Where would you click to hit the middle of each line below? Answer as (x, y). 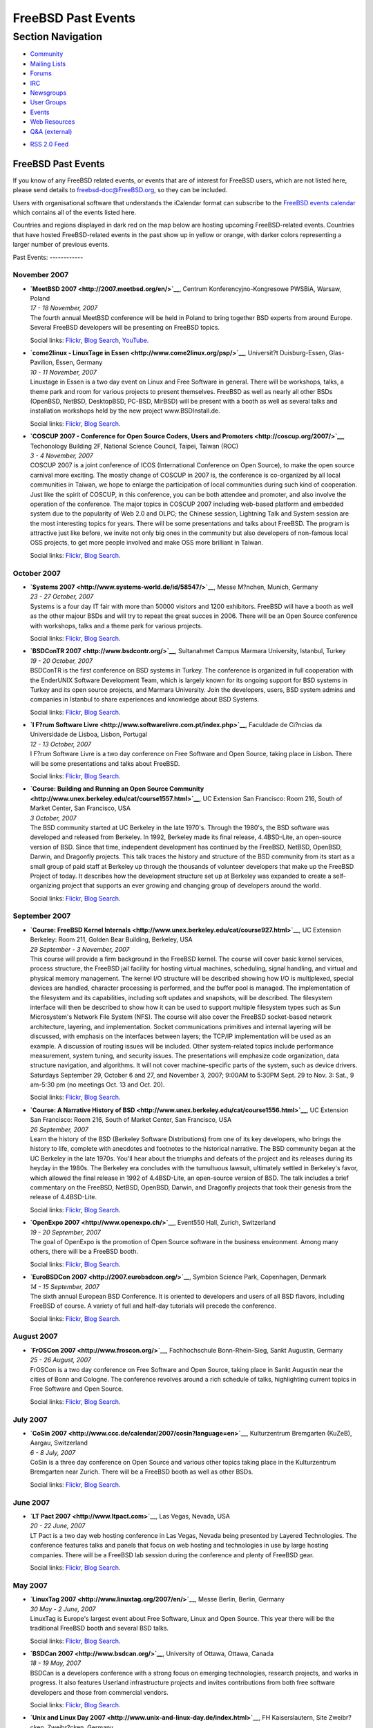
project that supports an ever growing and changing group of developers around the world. (191, 885)
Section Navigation (58, 37)
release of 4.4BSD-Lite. (64, 1197)
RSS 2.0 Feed (49, 144)
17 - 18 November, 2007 (64, 308)
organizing (45, 885)
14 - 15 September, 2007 (65, 1286)
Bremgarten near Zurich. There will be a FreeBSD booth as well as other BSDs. (142, 1472)
